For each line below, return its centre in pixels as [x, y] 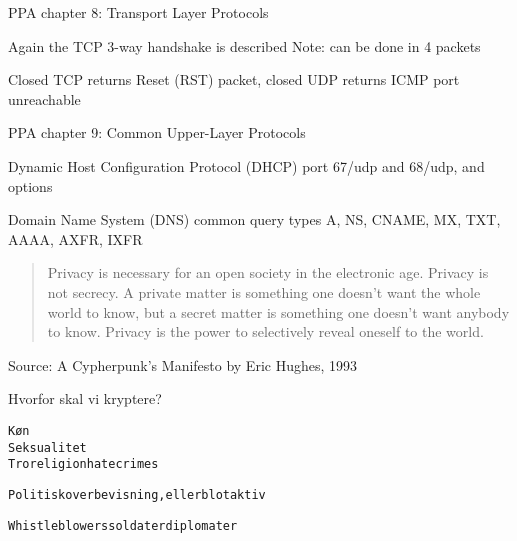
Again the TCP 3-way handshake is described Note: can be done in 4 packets [244, 45]
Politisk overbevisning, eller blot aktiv [137, 494]
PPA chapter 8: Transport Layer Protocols [138, 12]
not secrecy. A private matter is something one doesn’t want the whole [264, 291]
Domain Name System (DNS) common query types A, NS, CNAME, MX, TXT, [254, 219]
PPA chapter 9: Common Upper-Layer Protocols [157, 132]
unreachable [44, 98]
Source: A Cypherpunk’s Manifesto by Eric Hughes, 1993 [183, 364]
